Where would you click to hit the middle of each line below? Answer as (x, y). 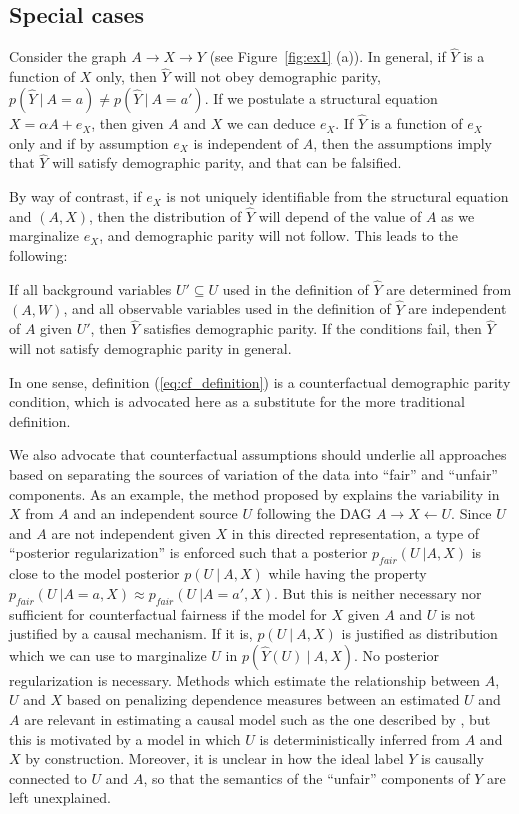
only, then (126, 76)
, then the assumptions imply (403, 142)
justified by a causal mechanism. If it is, (131, 633)
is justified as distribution (419, 633)
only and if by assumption (89, 142)
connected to (48, 777)
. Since (471, 513)
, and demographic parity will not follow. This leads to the (278, 235)
